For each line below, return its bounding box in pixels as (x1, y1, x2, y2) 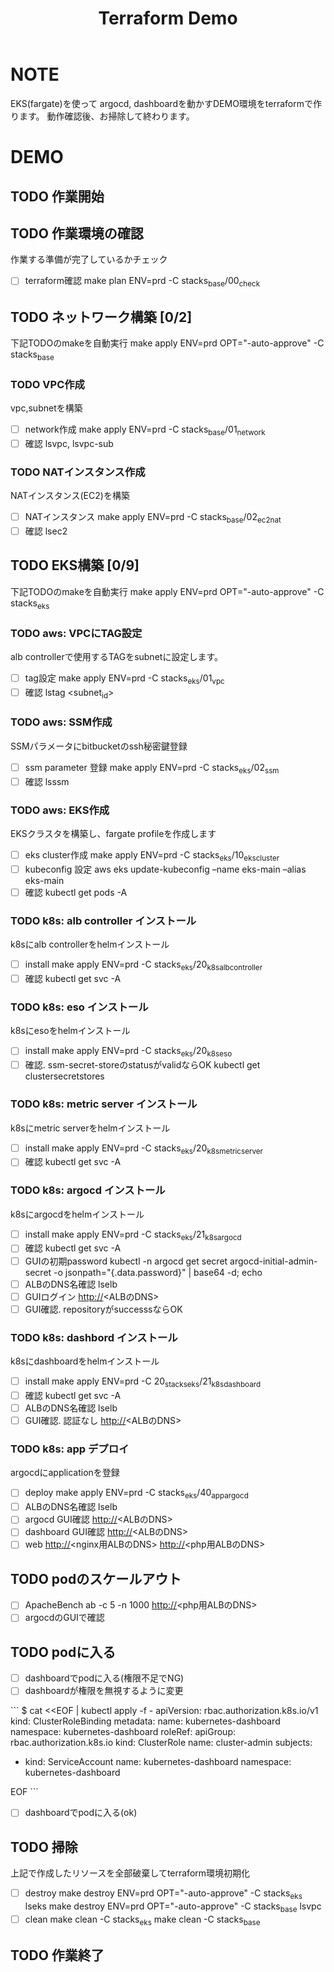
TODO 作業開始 (10, 188, 105, 205)
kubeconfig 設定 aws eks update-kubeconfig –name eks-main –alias (24, 863, 307, 875)
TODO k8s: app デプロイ (10, 1442, 130, 1456)
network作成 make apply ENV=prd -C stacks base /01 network (24, 423, 266, 437)
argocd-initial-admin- (229, 1255, 318, 1267)
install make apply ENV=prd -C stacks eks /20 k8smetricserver (24, 1142, 264, 1156)
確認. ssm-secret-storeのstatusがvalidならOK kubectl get (24, 1059, 261, 1071)
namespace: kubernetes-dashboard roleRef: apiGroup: (10, 1726, 237, 1738)
